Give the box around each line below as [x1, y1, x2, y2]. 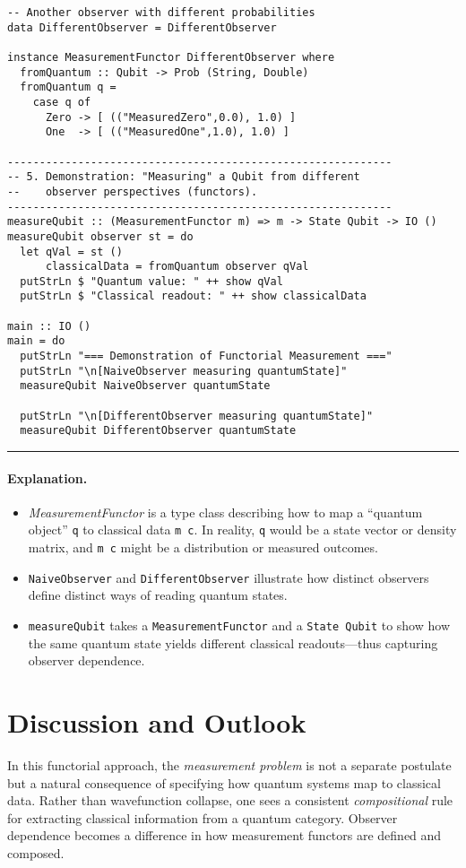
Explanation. [7, 468, 88, 487]
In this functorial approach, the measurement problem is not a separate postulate [7, 755, 452, 774]
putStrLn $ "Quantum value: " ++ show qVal [20, 274, 283, 288]
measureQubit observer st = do [7, 230, 194, 243]
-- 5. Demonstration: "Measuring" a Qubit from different [7, 170, 360, 184]
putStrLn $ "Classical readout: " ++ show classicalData [20, 290, 367, 303]
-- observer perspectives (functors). [7, 185, 258, 198]
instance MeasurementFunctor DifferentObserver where [7, 50, 335, 64]
